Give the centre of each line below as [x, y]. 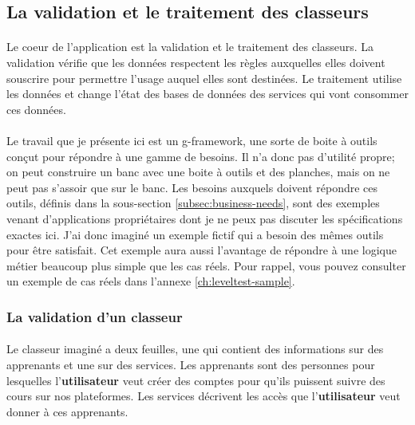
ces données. [36, 109]
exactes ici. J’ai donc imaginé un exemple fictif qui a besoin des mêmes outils [195, 234]
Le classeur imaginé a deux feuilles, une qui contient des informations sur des [195, 349]
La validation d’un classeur [95, 316]
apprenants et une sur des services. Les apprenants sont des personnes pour [191, 364]
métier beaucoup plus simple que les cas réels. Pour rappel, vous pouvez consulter [206, 265]
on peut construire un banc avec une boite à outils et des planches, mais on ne [198, 172]
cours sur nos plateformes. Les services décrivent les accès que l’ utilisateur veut [204, 396]
